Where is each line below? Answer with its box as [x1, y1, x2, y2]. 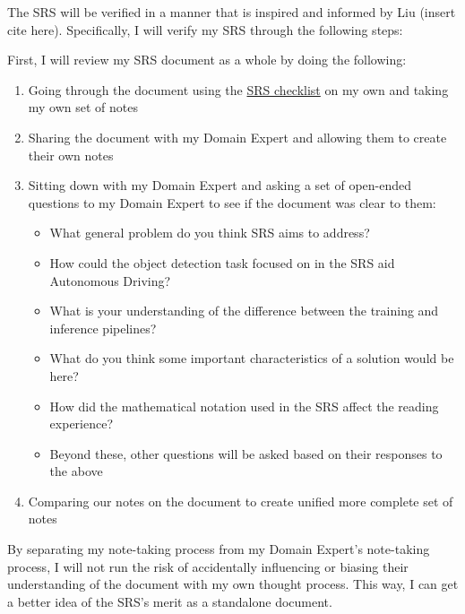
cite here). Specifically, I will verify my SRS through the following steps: [7, 20, 403, 39]
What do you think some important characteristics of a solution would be [49, 349, 454, 368]
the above [49, 462, 103, 480]
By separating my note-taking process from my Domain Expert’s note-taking [7, 540, 430, 558]
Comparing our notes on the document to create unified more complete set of [28, 491, 453, 510]
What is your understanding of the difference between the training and [49, 301, 439, 320]
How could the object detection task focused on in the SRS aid [49, 253, 395, 272]
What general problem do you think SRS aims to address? [49, 223, 370, 242]
